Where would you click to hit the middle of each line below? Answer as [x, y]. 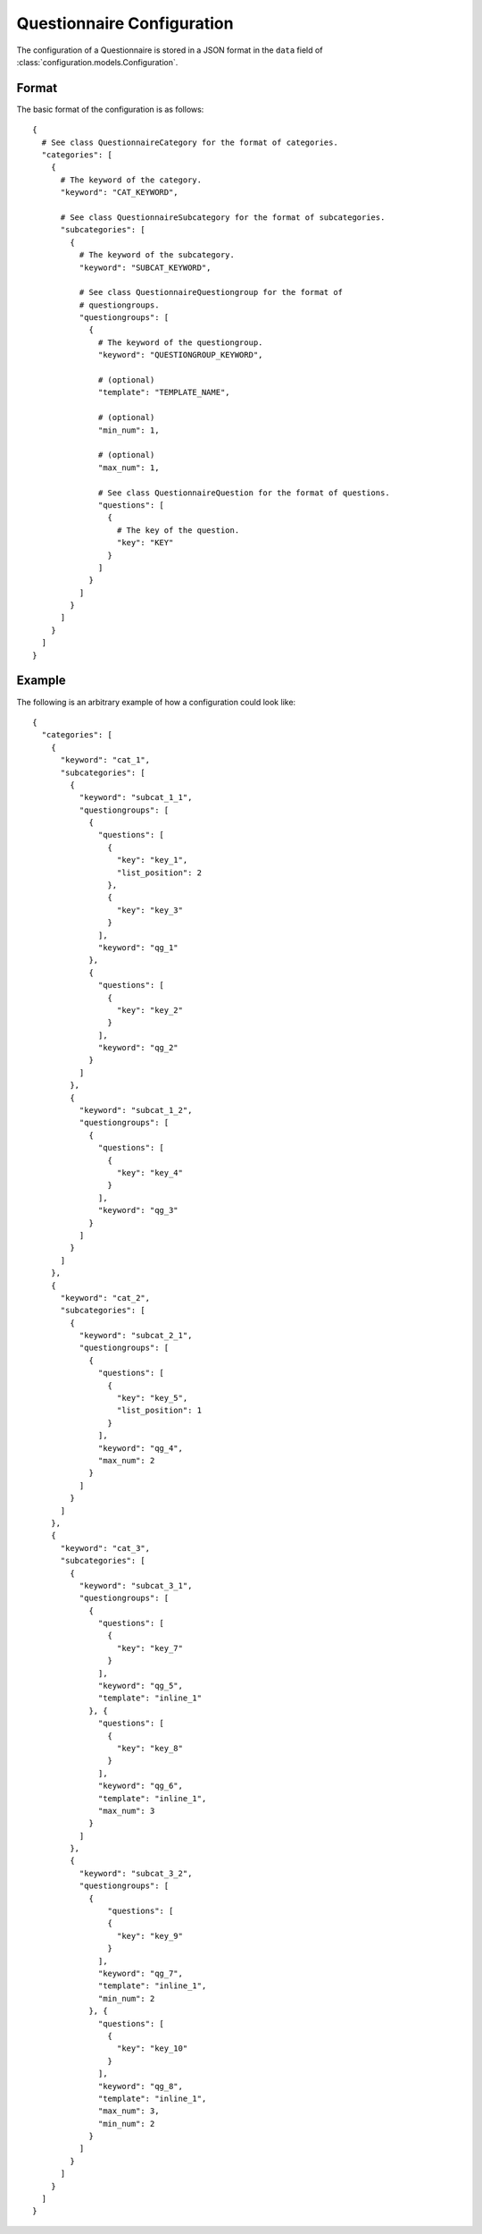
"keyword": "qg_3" [138, 1210]
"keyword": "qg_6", [141, 1786]
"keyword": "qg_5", [141, 1686]
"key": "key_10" [152, 2049]
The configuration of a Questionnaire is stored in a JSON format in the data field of [170, 50]
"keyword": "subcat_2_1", [136, 1336]
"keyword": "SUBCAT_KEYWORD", [145, 267]
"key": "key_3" [150, 910]
